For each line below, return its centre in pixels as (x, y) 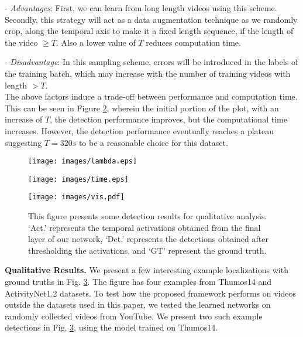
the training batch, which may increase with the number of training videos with (148, 73)
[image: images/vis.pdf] (76, 197)
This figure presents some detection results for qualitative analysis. (148, 216)
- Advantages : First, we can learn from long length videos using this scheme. (141, 8)
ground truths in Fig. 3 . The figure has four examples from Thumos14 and (138, 282)
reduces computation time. (193, 42)
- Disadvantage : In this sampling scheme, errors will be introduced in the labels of (151, 62)
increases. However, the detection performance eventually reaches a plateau (140, 130)
